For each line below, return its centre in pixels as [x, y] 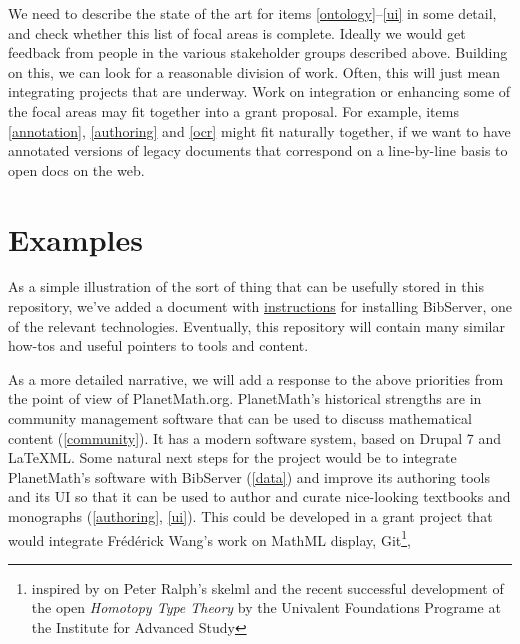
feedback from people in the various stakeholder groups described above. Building [258, 52]
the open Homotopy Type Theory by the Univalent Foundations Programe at [266, 607]
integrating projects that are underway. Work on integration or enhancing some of [259, 91]
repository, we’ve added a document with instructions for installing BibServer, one [260, 306]
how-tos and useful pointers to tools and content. [158, 345]
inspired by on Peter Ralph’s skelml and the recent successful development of [267, 587]
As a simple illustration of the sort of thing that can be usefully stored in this [246, 286]
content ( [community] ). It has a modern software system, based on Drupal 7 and [255, 437]
